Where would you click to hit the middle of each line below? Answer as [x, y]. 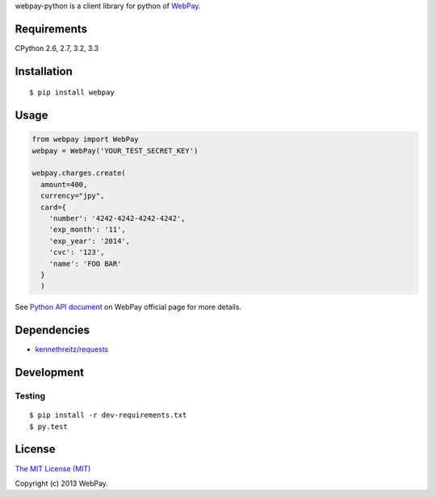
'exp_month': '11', [88, 230]
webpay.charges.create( [79, 173]
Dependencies [52, 330]
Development [50, 372]
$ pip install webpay [72, 92]
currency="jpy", [73, 196]
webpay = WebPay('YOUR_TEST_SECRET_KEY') [115, 150]
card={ [54, 207]
